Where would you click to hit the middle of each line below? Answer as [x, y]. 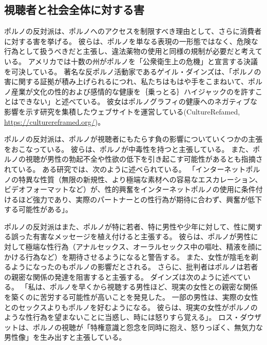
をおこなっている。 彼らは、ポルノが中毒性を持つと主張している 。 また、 [129, 149]
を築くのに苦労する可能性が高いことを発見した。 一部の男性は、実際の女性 [131, 297]
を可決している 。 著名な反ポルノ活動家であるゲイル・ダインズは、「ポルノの [133, 71]
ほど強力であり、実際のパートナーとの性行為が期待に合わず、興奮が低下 [140, 199]
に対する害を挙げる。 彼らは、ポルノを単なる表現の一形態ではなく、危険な [131, 41]
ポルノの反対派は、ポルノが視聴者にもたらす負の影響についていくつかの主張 [133, 139]
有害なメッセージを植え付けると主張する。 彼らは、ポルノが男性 [142, 236]
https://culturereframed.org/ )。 [55, 121]
